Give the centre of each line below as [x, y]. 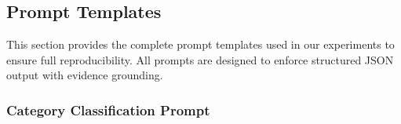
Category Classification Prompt [108, 109]
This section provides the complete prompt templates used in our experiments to [200, 44]
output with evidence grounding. [85, 75]
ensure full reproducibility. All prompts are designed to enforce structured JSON [200, 59]
